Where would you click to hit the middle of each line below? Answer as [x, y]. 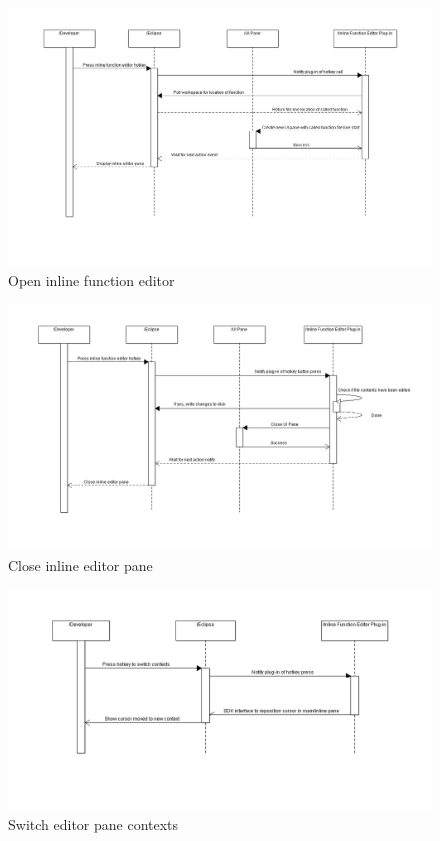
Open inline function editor [91, 279]
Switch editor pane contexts [93, 823]
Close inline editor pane [80, 564]
